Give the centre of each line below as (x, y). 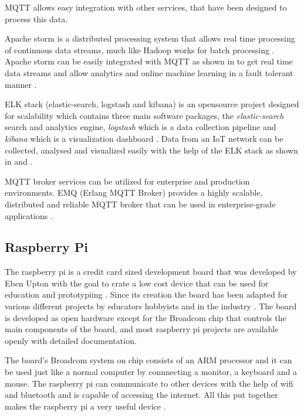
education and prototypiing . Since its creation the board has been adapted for (146, 294)
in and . (19, 161)
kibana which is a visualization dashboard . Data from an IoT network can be (144, 138)
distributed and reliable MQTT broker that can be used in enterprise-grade (140, 204)
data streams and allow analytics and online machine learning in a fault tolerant (149, 72)
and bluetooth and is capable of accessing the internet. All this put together (141, 395)
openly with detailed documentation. (71, 340)
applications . (29, 215)
